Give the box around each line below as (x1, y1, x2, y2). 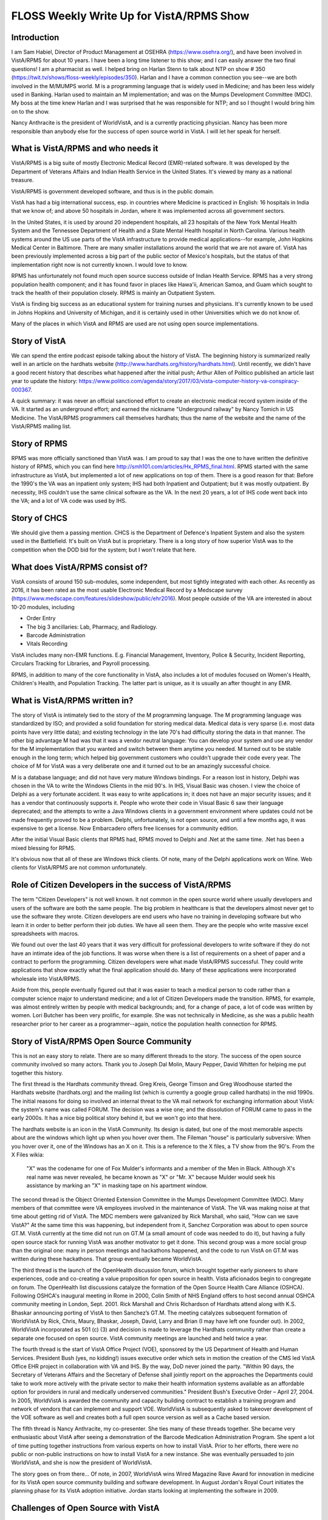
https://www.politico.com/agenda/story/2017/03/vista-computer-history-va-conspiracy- (78, 378, 299, 385)
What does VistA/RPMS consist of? (11, 562, 148, 572)
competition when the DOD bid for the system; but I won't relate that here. (11, 546, 197, 553)
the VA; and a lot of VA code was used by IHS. (11, 497, 127, 505)
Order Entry (26, 615, 56, 622)
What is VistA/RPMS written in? (11, 695, 134, 705)
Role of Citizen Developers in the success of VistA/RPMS (11, 880, 231, 890)
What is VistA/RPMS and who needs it (11, 143, 159, 154)
